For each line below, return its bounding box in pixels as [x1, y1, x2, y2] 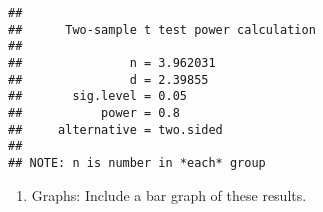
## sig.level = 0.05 [8, 89, 187, 104]
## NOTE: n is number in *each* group [8, 155, 266, 170]
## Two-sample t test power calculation [8, 22, 316, 37]
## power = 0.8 [8, 105, 180, 120]
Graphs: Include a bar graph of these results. [31, 184, 307, 205]
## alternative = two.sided [8, 122, 223, 137]
